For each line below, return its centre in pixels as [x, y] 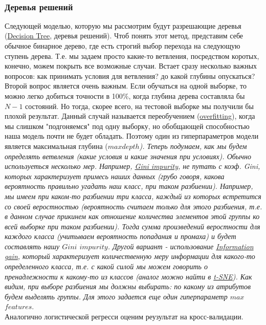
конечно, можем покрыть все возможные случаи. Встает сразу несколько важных [131, 66]
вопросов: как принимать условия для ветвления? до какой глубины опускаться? [130, 75]
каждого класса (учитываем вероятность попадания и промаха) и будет [120, 236]
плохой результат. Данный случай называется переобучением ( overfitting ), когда [130, 116]
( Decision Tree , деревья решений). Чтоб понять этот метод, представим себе [124, 36]
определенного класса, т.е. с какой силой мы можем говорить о [106, 266]
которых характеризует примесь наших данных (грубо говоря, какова [115, 176]
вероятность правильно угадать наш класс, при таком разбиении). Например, [129, 186]
